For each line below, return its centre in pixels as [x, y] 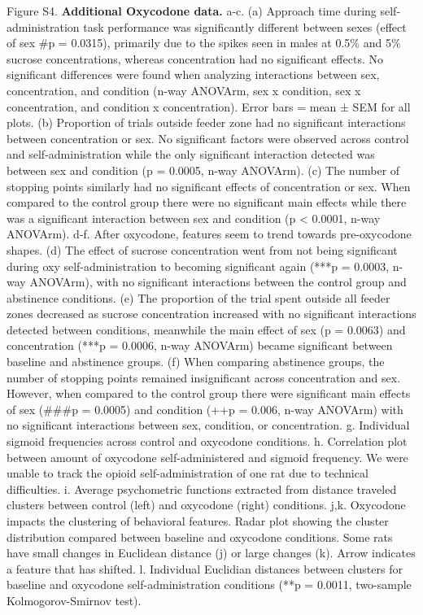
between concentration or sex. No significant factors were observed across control [208, 138]
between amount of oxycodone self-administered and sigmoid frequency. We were [207, 457]
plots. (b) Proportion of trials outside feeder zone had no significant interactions [206, 122]
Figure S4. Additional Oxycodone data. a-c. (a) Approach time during [192, 11]
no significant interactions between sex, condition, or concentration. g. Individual [208, 425]
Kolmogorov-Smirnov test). [74, 600]
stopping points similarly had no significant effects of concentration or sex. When [209, 186]
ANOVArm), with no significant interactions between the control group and [218, 282]
